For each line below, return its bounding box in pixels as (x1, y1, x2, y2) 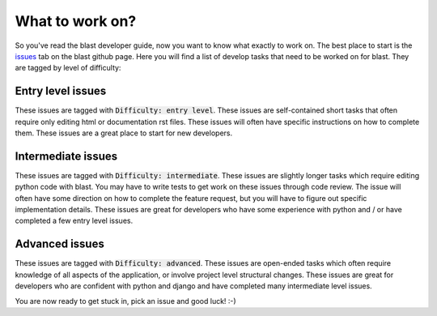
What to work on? (15, 12, 137, 30)
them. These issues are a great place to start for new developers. (15, 128, 233, 138)
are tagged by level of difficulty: (15, 63, 121, 73)
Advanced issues (15, 237, 104, 251)
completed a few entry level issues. (15, 216, 134, 226)
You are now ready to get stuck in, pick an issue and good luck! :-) (15, 296, 236, 305)
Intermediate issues (15, 149, 117, 163)
